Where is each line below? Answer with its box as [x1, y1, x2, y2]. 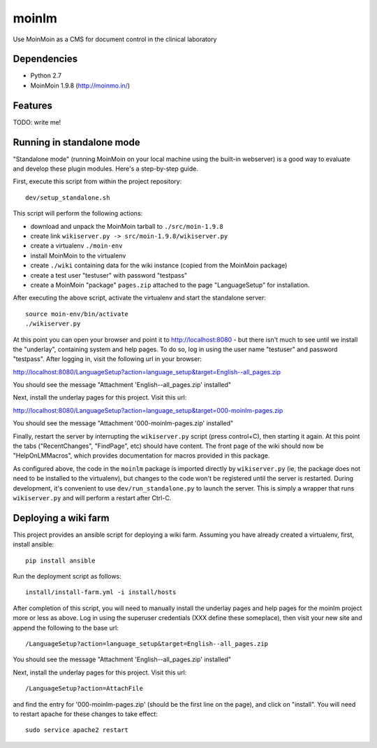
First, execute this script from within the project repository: [13, 177, 182, 185]
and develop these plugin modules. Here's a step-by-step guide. [13, 164, 198, 173]
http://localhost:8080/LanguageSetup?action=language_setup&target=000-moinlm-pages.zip [13, 406, 283, 414]
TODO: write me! [13, 118, 61, 126]
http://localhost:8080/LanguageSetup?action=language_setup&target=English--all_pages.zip [13, 367, 281, 376]
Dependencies [13, 53, 78, 65]
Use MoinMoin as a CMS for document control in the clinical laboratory [13, 35, 217, 43]
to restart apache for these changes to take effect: [13, 710, 158, 718]
